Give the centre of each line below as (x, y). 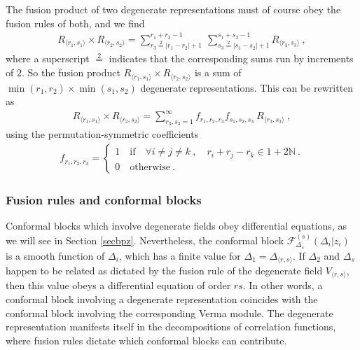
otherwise (150, 167)
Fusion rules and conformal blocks (104, 199)
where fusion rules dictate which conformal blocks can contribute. (146, 340)
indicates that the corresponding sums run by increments (231, 58)
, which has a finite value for (180, 255)
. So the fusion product (71, 72)
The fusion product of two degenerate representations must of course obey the (173, 9)
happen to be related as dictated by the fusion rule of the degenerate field (164, 270)
